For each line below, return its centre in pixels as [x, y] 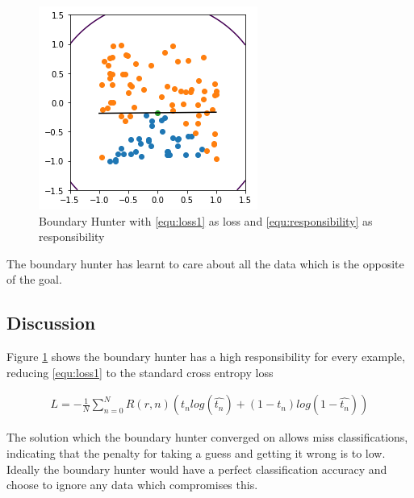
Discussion [51, 323]
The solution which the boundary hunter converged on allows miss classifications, [207, 437]
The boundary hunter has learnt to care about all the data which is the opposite [205, 263]
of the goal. [34, 279]
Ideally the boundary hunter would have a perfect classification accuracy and [197, 469]
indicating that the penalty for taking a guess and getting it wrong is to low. [196, 452]
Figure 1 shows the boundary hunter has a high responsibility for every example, [206, 357]
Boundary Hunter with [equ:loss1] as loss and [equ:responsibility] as [206, 220]
